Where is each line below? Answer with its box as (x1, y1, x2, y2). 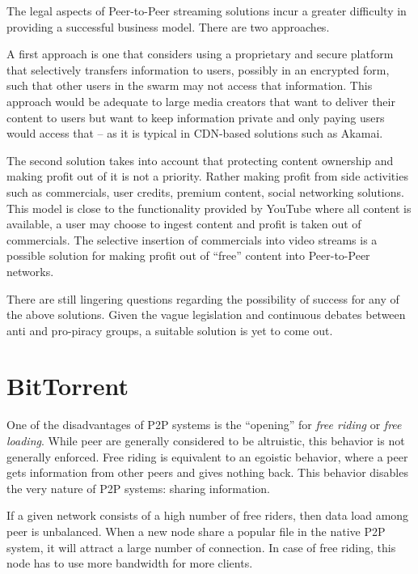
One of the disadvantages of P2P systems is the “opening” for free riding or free (6, 416, 402, 433)
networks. (6, 262, 54, 279)
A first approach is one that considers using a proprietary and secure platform (6, 45, 394, 62)
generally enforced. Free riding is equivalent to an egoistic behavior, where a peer (6, 448, 408, 465)
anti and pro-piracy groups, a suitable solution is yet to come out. (6, 321, 333, 338)
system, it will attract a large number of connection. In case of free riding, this (6, 538, 396, 555)
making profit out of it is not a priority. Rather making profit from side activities (6, 168, 408, 185)
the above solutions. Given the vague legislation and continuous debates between (6, 306, 406, 323)
